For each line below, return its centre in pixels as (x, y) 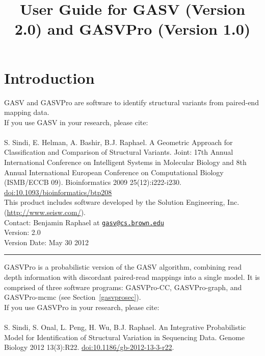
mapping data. (27, 112)
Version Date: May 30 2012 (46, 242)
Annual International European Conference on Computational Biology (114, 172)
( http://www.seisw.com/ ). (45, 212)
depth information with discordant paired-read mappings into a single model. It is (132, 277)
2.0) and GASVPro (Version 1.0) (132, 29)
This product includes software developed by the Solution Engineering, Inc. (122, 202)
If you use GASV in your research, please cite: (76, 122)
